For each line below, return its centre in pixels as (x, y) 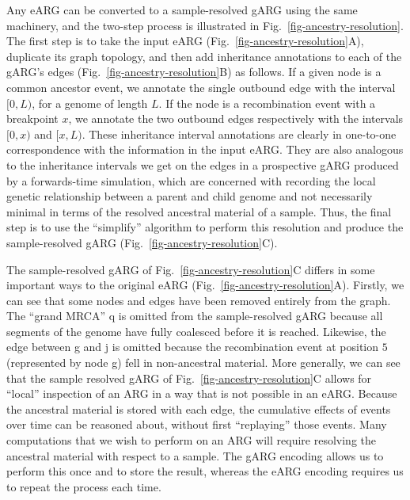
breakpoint (32, 118)
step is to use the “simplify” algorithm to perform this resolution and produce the (205, 227)
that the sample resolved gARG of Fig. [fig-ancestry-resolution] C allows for (189, 378)
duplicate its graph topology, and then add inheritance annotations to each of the (204, 56)
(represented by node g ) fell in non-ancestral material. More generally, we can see (203, 363)
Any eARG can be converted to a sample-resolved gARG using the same (182, 10)
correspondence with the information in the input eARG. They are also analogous (205, 149)
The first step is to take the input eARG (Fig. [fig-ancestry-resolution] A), (185, 41)
